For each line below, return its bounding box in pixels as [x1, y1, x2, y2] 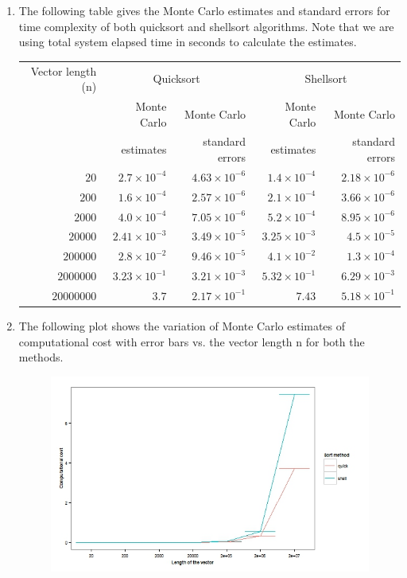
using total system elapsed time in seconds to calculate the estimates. [18, 33, 357, 50]
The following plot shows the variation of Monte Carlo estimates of [18, 318, 346, 334]
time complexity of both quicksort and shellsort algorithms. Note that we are [18, 18, 394, 34]
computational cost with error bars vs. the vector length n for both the [18, 333, 365, 350]
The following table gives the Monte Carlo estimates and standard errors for [18, 2, 390, 18]
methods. [18, 349, 64, 365]
